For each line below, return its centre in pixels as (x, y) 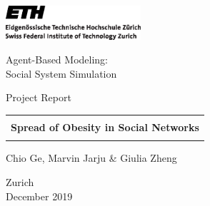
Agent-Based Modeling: (57, 60)
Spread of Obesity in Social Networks (105, 127)
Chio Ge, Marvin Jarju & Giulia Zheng (91, 158)
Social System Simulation (61, 73)
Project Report (39, 97)
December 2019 (39, 196)
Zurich (20, 181)
